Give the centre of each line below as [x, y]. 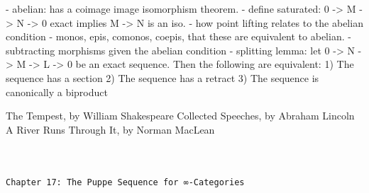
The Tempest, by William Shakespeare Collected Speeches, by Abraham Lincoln [180, 116]
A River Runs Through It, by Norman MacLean [110, 129]
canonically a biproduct [57, 92]
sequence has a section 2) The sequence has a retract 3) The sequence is [163, 77]
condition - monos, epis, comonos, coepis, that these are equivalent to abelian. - [178, 36]
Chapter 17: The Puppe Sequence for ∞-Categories [125, 182]
